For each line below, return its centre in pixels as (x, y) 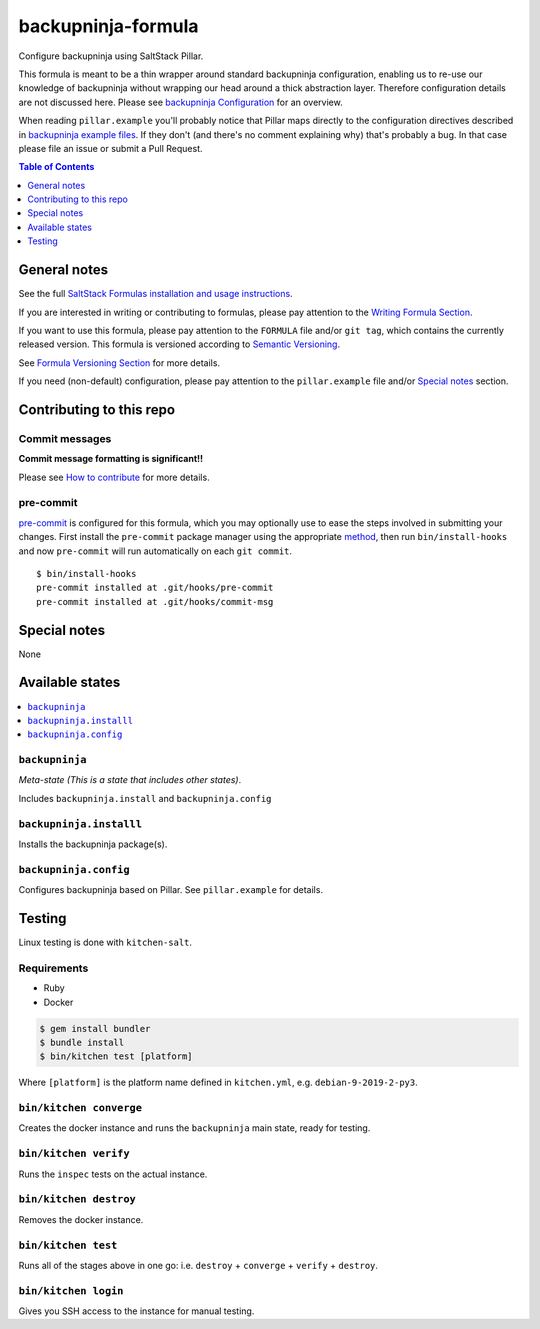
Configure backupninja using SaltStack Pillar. (111, 56)
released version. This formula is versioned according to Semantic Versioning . (179, 344)
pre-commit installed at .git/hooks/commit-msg (155, 601)
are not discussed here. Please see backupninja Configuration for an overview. (181, 102)
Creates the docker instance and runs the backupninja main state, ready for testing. (194, 1128)
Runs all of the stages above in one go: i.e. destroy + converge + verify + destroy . (198, 1265)
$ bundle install (82, 1042)
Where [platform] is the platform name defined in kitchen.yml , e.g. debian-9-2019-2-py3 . (218, 1082)
